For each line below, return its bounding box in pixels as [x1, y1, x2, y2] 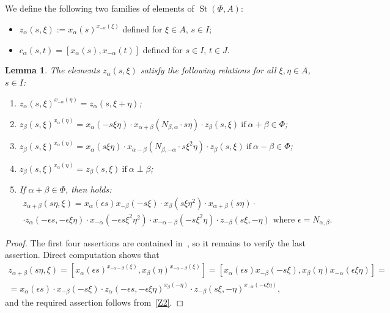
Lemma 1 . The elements [5, 64, 100, 76]
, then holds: [65, 183, 112, 196]
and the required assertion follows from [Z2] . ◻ [5, 296, 184, 308]
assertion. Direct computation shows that [5, 248, 160, 261]
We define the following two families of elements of [5, 2, 194, 14]
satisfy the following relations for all [140, 64, 276, 76]
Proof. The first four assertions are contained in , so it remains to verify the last [5, 236, 306, 249]
